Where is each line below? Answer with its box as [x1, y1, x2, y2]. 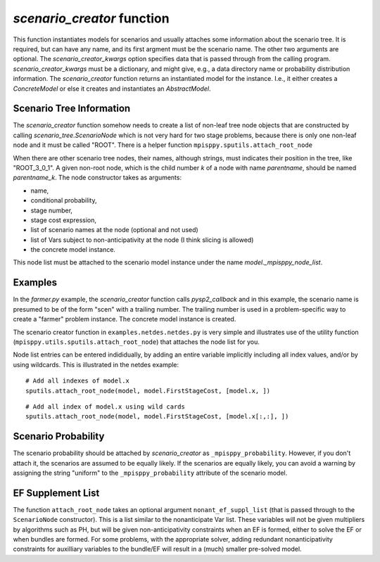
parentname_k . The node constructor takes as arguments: [13, 173, 182, 182]
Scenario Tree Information [13, 103, 131, 115]
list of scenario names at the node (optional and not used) [30, 226, 198, 234]
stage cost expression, [30, 215, 97, 224]
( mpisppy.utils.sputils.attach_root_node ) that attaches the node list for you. [13, 338, 260, 346]
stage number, [30, 206, 73, 215]
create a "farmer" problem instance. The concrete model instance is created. [13, 315, 236, 324]
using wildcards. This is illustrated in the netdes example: [13, 360, 179, 369]
